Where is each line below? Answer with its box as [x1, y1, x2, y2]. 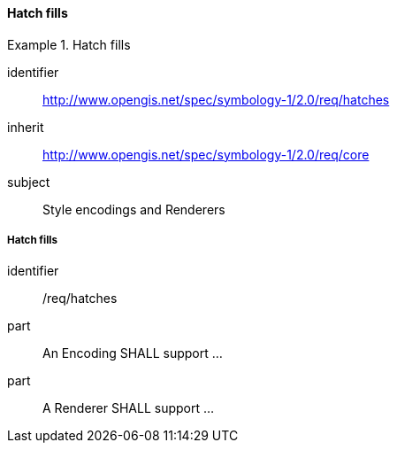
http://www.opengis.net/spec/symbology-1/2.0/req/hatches [42, 91, 390, 107]
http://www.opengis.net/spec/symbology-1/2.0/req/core [42, 146, 370, 162]
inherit [7, 119, 44, 135]
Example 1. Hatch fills [7, 36, 131, 52]
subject [7, 174, 50, 190]
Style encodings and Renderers [42, 201, 225, 217]
